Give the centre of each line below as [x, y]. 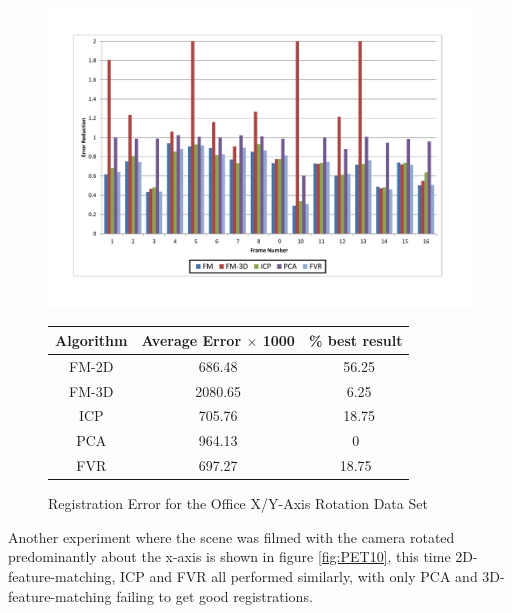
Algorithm [91, 339]
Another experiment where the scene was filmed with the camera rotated [231, 536]
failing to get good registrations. [214, 595]
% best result [355, 339]
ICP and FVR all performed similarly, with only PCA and [299, 575]
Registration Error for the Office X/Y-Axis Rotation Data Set [238, 503]
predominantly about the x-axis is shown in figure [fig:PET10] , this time [229, 556]
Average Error [191, 339]
